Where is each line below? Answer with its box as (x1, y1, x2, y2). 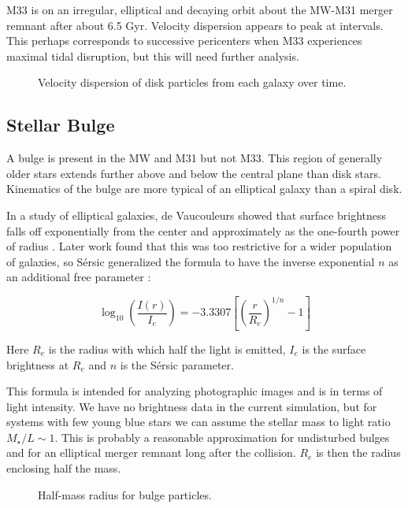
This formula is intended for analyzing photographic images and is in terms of (6, 383, 383, 399)
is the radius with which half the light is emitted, (48, 340, 286, 357)
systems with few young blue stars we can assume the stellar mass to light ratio (6, 413, 391, 430)
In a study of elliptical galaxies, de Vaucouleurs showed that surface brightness (6, 206, 387, 223)
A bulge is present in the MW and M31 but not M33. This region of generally (6, 150, 383, 166)
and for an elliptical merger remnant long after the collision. (6, 444, 296, 461)
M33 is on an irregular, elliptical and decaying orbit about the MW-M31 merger (6, 2, 393, 17)
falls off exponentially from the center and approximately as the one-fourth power (6, 222, 400, 239)
